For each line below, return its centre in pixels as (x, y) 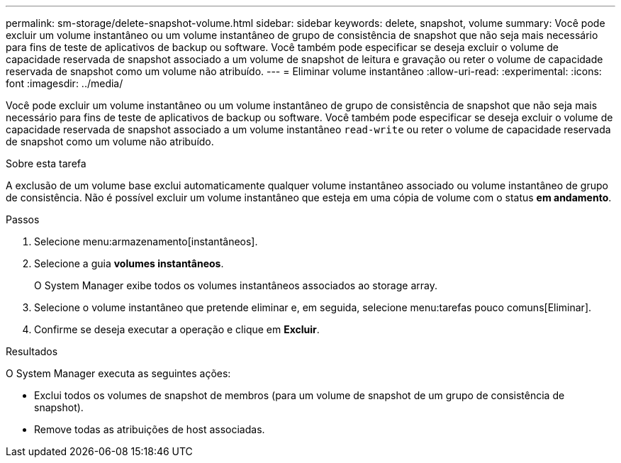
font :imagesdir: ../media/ (65, 83)
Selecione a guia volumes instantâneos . (129, 263)
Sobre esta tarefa (46, 163)
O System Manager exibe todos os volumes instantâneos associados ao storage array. (236, 285)
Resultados (32, 351)
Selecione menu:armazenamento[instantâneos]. (146, 241)
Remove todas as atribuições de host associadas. (150, 429)
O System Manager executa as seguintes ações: (118, 373)
